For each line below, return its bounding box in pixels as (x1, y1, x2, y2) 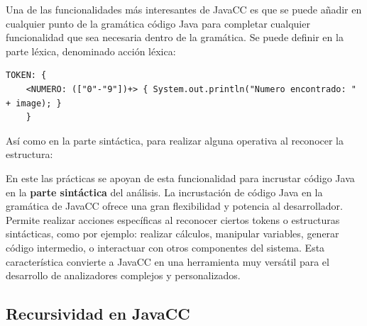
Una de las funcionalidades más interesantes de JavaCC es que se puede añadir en (6, 2, 362, 16)
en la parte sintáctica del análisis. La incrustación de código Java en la (6, 184, 323, 199)
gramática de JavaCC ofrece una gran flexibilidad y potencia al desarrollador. (6, 198, 343, 213)
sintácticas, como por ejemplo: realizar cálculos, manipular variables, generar (6, 226, 339, 241)
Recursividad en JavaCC (6, 303, 190, 325)
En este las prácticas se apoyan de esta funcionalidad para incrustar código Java (6, 170, 355, 185)
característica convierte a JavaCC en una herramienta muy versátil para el (6, 254, 329, 269)
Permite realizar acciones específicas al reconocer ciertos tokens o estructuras (6, 212, 340, 227)
